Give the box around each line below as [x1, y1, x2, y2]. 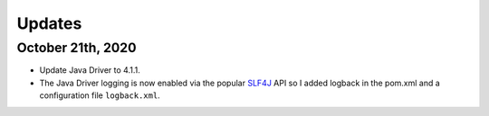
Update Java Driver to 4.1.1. [39, 65, 140, 76]
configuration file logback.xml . [39, 90, 160, 101]
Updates [16, 13, 82, 33]
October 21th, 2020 [16, 40, 137, 56]
